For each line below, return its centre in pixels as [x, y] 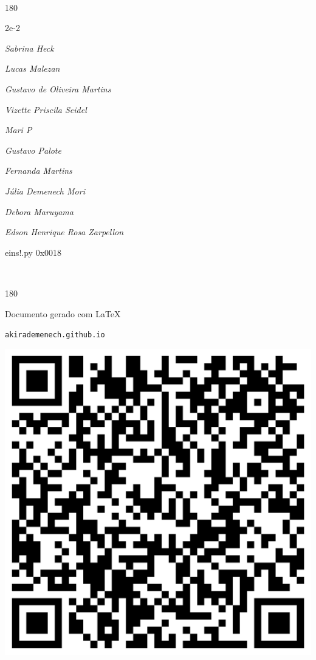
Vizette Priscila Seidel [46, 109]
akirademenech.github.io [55, 335]
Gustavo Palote [33, 150]
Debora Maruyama [39, 211]
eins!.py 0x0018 [33, 252]
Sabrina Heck [29, 48]
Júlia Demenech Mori [45, 191]
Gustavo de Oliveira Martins [58, 88]
